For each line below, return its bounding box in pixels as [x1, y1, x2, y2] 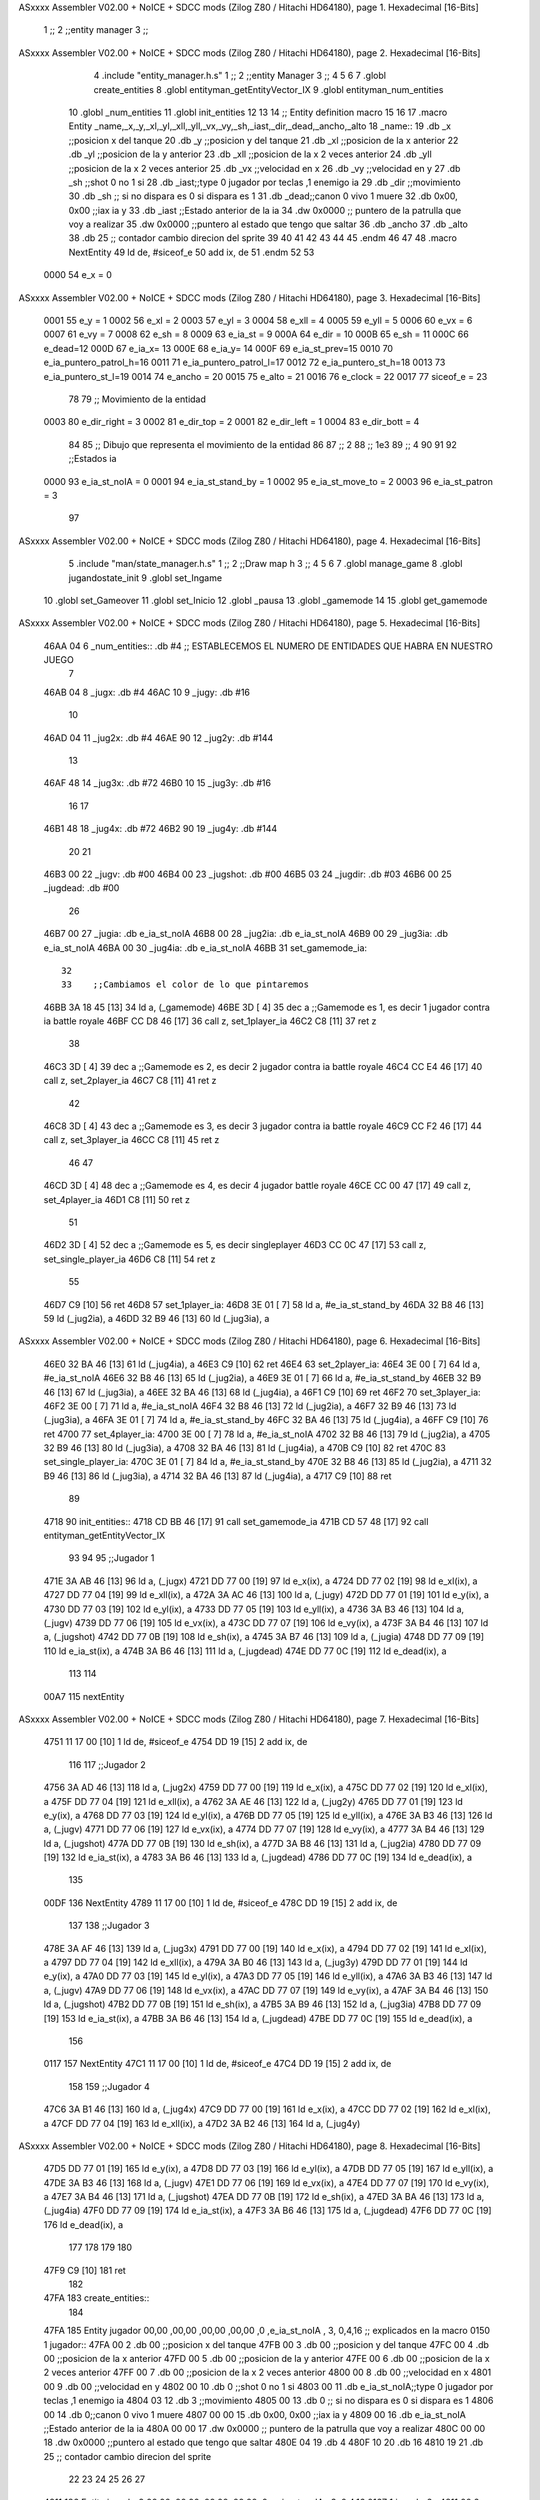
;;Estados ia [68, 453, 117, 465]
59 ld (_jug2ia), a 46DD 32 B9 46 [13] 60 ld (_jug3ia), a [43, 1312, 270, 1324]
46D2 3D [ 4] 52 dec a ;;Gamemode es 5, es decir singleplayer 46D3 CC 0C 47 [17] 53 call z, [43, 1239, 427, 1251]
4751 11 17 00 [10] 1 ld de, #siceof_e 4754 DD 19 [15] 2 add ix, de [43, 1736, 308, 1748]
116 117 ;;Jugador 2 [68, 1758, 147, 1770]
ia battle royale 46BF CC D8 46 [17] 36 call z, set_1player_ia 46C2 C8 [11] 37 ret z [43, 1015, 377, 1027]
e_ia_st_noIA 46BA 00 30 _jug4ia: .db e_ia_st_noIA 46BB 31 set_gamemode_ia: [43, 941, 368, 954]
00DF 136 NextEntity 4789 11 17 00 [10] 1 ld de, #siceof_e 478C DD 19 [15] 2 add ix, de [43, 1896, 398, 1909]
